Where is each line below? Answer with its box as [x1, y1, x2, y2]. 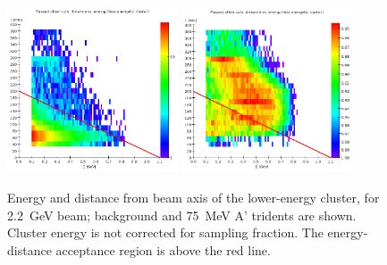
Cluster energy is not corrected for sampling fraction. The [7, 223, 324, 242]
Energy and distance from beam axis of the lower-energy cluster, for [7, 187, 380, 206]
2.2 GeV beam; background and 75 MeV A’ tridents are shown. [7, 205, 357, 224]
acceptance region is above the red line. [55, 240, 271, 259]
